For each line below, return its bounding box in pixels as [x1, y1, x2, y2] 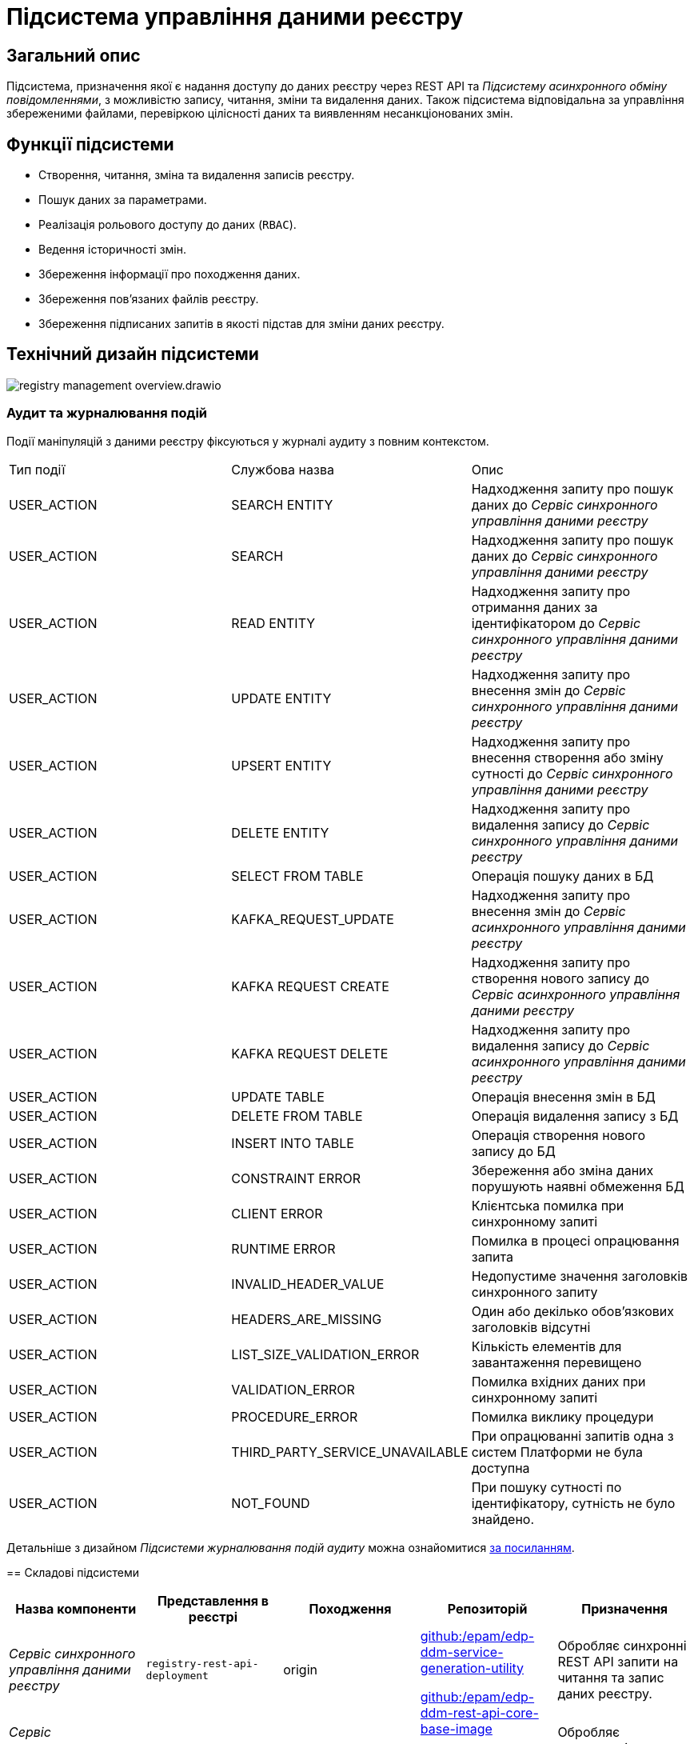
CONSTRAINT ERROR [231, 1170, 361, 1186]
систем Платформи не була [471, 1443, 643, 1460]
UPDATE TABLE [231, 1088, 325, 1105]
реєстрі [188, 1608, 237, 1625]
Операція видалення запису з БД [471, 1107, 679, 1124]
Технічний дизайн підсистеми [6, 344, 259, 365]
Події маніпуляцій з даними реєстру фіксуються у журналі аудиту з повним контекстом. [6, 434, 489, 448]
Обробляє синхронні [557, 1637, 687, 1654]
